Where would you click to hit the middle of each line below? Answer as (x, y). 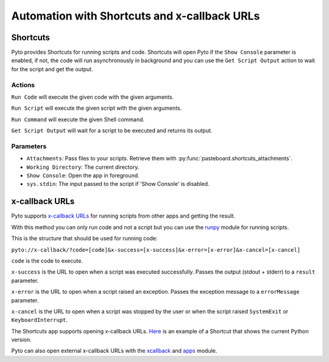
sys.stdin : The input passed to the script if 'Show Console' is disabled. (118, 184)
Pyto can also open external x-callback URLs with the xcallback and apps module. (114, 351)
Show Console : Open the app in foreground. (83, 176)
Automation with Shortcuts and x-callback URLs (136, 16)
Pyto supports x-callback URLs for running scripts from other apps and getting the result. (123, 216)
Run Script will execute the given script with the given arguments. (97, 108)
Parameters (29, 146)
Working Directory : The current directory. (83, 167)
